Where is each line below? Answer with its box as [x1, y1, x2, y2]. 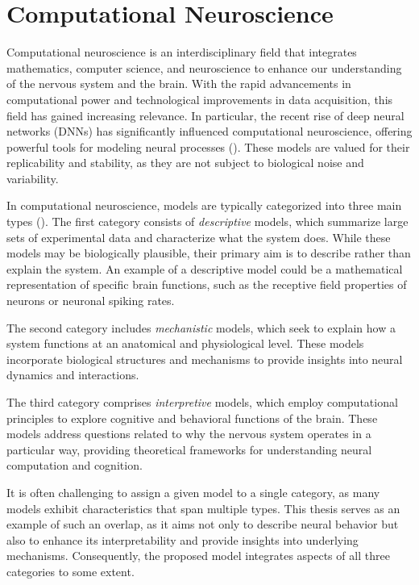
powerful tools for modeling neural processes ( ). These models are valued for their [6, 138, 410, 155]
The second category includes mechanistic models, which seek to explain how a [6, 319, 396, 336]
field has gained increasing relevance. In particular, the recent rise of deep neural [6, 107, 404, 123]
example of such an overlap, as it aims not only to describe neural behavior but [6, 516, 399, 533]
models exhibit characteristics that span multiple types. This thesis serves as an [6, 499, 400, 516]
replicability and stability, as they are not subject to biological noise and [6, 154, 364, 171]
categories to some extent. [6, 562, 135, 579]
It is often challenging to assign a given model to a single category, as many [6, 483, 380, 500]
